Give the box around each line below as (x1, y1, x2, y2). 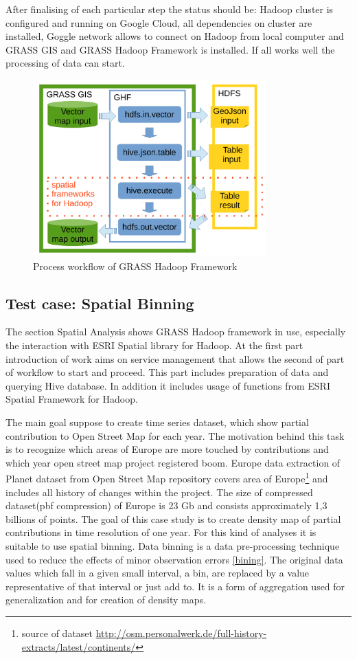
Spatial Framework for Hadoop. (5, 392, 138, 406)
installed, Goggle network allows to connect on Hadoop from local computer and (5, 29, 344, 43)
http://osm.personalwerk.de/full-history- (95, 625, 267, 640)
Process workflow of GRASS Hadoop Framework (33, 258, 238, 273)
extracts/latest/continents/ (21, 639, 136, 654)
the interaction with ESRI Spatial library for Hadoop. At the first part (5, 337, 303, 352)
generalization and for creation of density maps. (5, 592, 206, 607)
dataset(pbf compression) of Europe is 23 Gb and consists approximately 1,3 (5, 498, 327, 513)
